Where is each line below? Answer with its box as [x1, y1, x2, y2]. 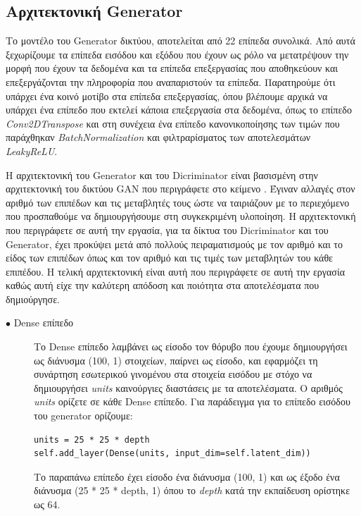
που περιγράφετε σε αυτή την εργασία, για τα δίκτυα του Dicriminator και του [6, 222, 329, 237]
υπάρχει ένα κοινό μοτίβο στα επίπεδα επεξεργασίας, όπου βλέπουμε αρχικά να [6, 88, 328, 103]
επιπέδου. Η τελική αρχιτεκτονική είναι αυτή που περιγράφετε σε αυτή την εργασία [6, 264, 346, 278]
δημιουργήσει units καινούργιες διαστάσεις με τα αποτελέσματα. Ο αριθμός [34, 380, 343, 395]
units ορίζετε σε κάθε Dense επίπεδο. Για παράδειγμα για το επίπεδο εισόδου [34, 394, 350, 409]
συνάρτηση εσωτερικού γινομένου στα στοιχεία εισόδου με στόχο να [34, 367, 312, 381]
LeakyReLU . [6, 143, 58, 158]
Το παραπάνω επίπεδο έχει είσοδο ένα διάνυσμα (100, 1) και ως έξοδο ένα [34, 469, 340, 484]
